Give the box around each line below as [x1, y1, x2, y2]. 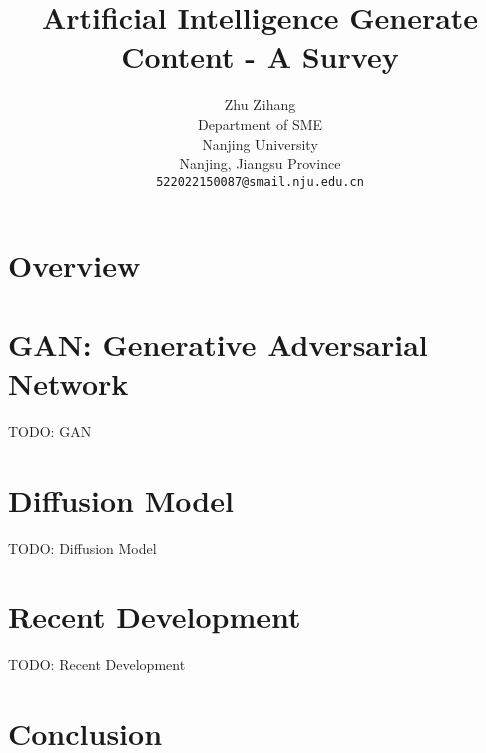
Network [8, 362, 129, 403]
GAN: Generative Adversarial [8, 323, 428, 364]
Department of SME [197, 113, 323, 134]
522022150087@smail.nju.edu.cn [156, 174, 364, 189]
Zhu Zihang [224, 94, 296, 115]
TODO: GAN [8, 420, 92, 441]
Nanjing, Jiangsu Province [179, 153, 341, 174]
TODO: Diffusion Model [8, 537, 157, 558]
